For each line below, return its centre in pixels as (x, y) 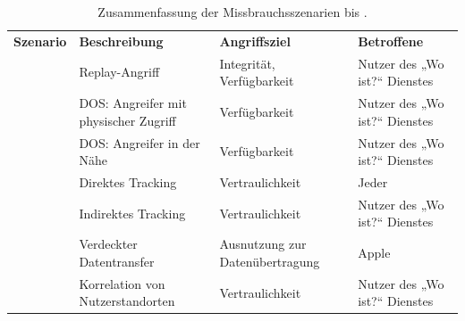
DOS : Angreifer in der (139, 142)
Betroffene (391, 41)
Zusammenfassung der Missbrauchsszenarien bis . (232, 12)
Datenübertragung (270, 261)
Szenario (40, 41)
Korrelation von (122, 283)
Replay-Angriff (119, 72)
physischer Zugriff (127, 120)
